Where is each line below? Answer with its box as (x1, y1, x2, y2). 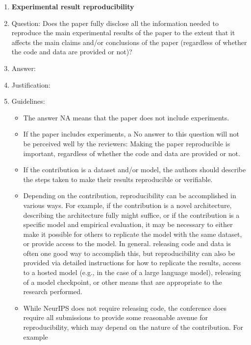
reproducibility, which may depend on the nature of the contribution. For (23, 322, 244, 332)
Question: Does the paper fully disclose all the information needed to (11, 18, 219, 28)
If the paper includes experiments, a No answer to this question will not (23, 129, 239, 139)
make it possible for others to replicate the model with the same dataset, (23, 229, 242, 239)
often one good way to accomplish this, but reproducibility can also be (23, 248, 235, 258)
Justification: (11, 79, 50, 90)
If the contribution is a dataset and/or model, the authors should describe (23, 164, 246, 175)
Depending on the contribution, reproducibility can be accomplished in (23, 190, 236, 201)
